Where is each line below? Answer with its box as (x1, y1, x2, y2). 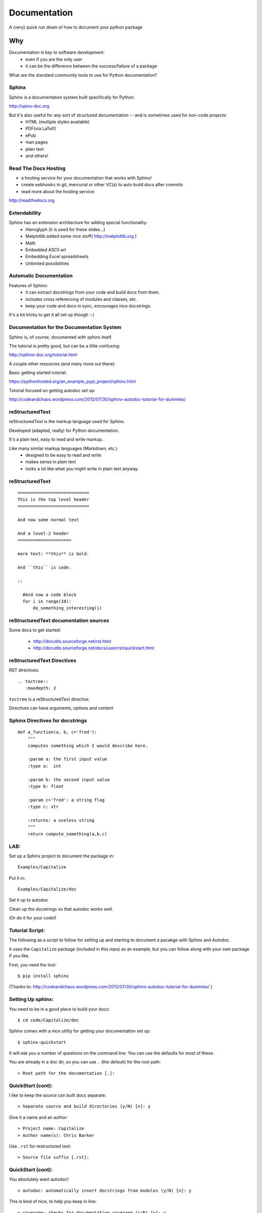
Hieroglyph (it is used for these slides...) (25, 226, 105, 232)
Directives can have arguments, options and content (9, 705, 114, 711)
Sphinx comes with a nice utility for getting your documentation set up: (9, 1028, 151, 1034)
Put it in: (9, 875, 26, 881)
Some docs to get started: (9, 627, 61, 633)
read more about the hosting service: (21, 188, 96, 194)
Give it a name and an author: (9, 1114, 68, 1120)
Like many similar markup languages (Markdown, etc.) (9, 445, 117, 451)
